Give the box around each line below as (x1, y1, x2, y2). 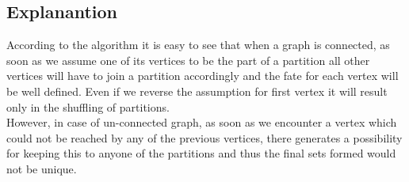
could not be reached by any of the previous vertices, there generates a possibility (6, 129, 403, 146)
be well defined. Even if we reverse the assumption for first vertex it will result (6, 82, 388, 99)
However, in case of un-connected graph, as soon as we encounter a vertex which (6, 114, 397, 131)
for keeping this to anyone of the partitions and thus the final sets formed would (6, 145, 396, 161)
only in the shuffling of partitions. (6, 98, 170, 115)
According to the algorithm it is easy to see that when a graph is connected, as (6, 36, 390, 53)
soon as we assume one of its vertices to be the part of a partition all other (6, 51, 370, 68)
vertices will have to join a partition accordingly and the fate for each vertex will (6, 67, 399, 84)
